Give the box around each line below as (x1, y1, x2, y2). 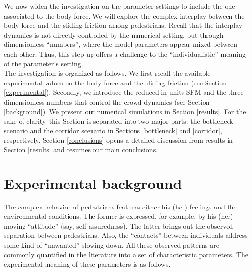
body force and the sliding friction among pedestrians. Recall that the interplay (4, 20, 243, 30)
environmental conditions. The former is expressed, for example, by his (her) (4, 211, 233, 221)
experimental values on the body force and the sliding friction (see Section (4, 77, 227, 87)
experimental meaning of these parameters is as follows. (4, 259, 171, 269)
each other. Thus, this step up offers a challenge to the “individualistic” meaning (4, 48, 246, 59)
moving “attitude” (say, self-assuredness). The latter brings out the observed (4, 220, 233, 230)
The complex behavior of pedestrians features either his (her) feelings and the (4, 201, 237, 211)
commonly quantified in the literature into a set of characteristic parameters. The (4, 249, 248, 259)
